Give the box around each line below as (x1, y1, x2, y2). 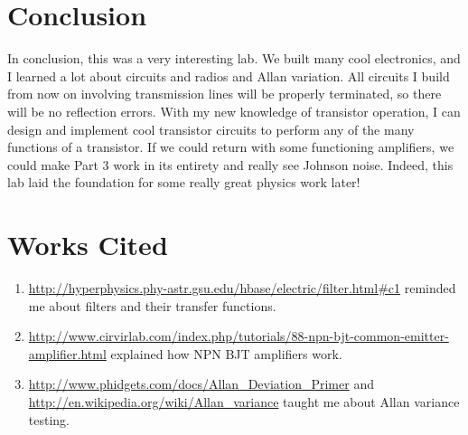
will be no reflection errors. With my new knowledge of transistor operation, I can (7, 101, 461, 120)
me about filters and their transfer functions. (28, 296, 276, 315)
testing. (28, 410, 70, 429)
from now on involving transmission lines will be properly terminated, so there (7, 84, 442, 103)
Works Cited (7, 226, 168, 263)
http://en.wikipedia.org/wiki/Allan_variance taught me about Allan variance (28, 392, 460, 411)
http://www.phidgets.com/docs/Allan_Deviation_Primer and (28, 374, 374, 393)
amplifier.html (28, 344, 107, 363)
